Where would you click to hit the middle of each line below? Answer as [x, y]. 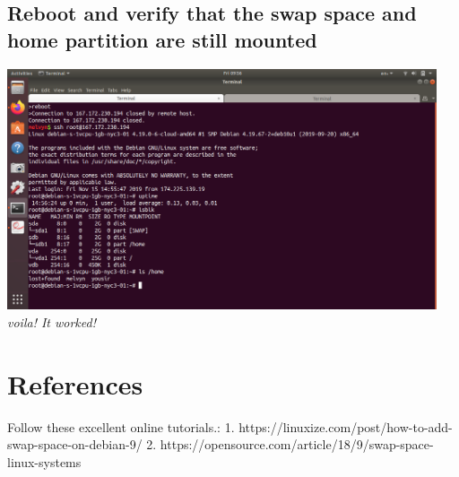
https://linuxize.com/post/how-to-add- [346, 426]
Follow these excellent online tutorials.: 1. [121, 426]
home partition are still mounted [162, 39]
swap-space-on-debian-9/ [75, 444]
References [75, 383]
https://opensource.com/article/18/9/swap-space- [297, 444]
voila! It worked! [52, 322]
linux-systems [44, 461]
